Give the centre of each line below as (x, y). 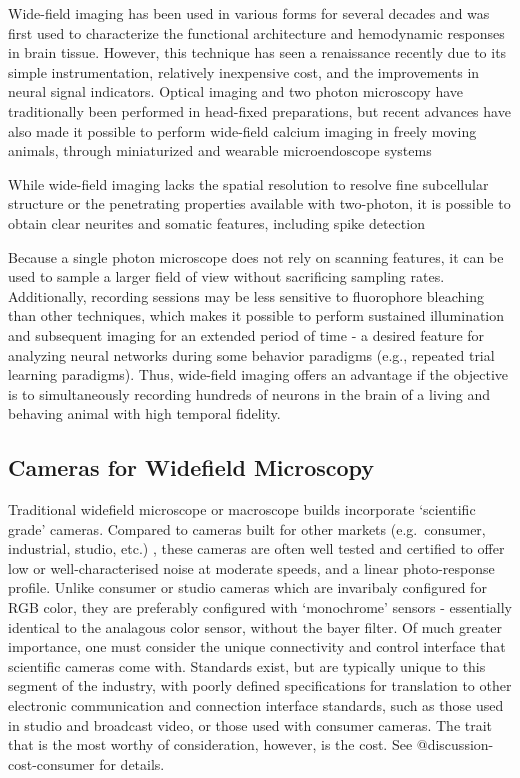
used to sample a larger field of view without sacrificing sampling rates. (226, 276)
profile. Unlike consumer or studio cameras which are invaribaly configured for (247, 587)
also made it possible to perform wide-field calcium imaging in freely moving (242, 130)
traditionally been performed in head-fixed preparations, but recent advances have (259, 110)
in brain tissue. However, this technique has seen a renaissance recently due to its (257, 52)
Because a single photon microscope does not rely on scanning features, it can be (256, 256)
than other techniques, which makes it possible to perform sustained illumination (256, 315)
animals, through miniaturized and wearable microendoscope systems (220, 150)
